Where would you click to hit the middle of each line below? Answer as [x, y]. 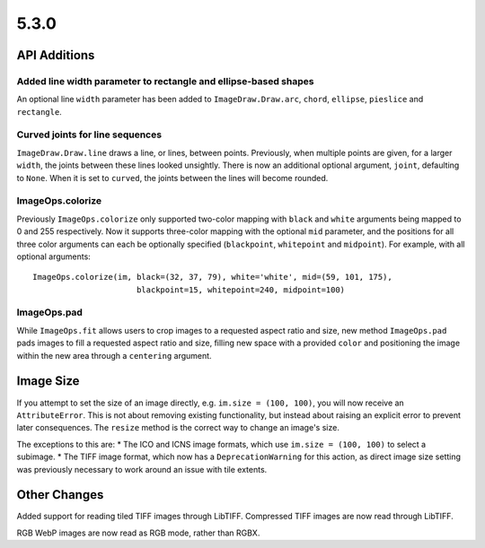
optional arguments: [54, 257]
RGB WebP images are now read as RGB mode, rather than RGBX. [138, 533]
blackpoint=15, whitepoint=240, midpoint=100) [241, 290]
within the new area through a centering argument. [114, 355]
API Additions [56, 55]
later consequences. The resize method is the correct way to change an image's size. [178, 428]
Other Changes [60, 495]
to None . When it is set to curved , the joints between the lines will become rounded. [172, 178]
